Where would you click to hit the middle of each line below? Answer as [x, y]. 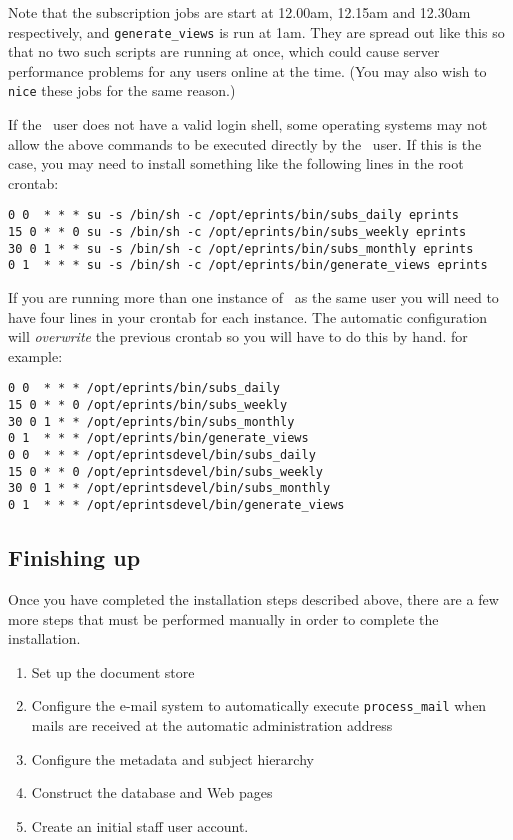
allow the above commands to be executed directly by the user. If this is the [245, 143]
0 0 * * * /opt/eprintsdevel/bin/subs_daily [162, 455]
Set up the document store [113, 671]
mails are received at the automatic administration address [212, 724]
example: [35, 355]
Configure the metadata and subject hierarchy [172, 758]
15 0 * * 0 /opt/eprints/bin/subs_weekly [148, 405]
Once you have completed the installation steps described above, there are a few [253, 598]
